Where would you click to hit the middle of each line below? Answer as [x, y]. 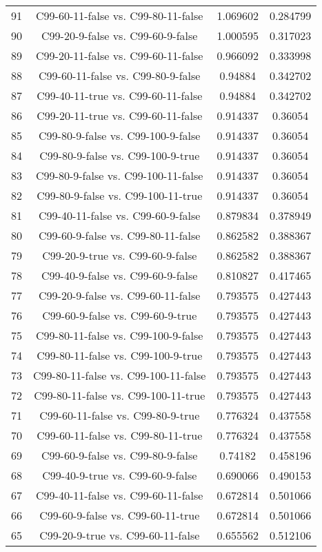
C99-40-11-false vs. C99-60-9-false [120, 215]
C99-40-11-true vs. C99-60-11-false [120, 95]
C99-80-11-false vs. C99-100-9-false [120, 335]
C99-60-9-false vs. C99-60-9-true [120, 315]
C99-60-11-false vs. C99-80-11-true [120, 435]
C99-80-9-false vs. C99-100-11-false [120, 175]
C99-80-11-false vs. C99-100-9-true [120, 355]
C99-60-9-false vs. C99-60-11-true [120, 515]
